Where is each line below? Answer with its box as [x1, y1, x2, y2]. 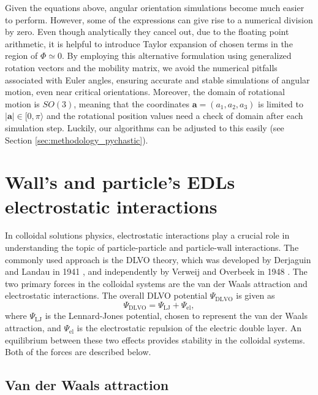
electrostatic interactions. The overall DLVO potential [5, 289, 208, 302]
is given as [236, 289, 275, 302]
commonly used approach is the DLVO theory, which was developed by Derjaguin [5, 253, 311, 266]
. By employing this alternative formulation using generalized [62, 49, 292, 62]
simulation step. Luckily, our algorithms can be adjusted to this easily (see [5, 121, 284, 134]
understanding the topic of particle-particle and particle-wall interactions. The [5, 241, 299, 254]
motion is [5, 97, 40, 110]
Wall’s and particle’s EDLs [5, 169, 235, 194]
